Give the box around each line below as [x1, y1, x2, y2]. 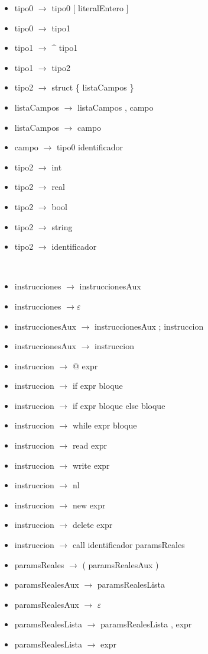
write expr [72, 459, 110, 471]
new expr [72, 498, 106, 511]
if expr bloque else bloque [72, 399, 165, 411]
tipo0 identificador [56, 141, 123, 153]
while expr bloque [72, 419, 137, 431]
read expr [72, 439, 107, 452]
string [51, 220, 73, 233]
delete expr [72, 518, 113, 531]
